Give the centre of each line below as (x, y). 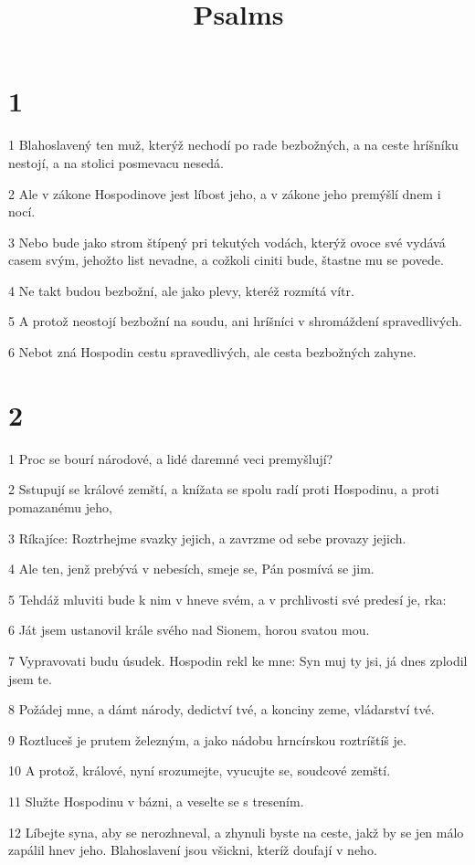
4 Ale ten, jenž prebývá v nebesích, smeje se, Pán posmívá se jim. (191, 569)
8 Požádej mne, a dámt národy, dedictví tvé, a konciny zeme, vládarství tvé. (222, 709)
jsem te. (30, 678)
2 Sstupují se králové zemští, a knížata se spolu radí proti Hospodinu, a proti (224, 489)
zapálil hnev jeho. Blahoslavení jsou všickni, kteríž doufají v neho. (193, 850)
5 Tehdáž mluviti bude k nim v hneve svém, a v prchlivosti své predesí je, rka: (227, 599)
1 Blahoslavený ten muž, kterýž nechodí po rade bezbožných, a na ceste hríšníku (233, 145)
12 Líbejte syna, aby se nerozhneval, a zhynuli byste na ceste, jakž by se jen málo (236, 832)
